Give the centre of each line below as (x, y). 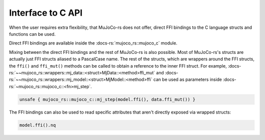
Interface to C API (46, 13)
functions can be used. (32, 34)
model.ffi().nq (38, 125)
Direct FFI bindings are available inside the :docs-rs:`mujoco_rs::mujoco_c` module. (93, 43)
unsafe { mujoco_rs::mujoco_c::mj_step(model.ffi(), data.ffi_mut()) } (107, 99)
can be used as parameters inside (188, 80)
